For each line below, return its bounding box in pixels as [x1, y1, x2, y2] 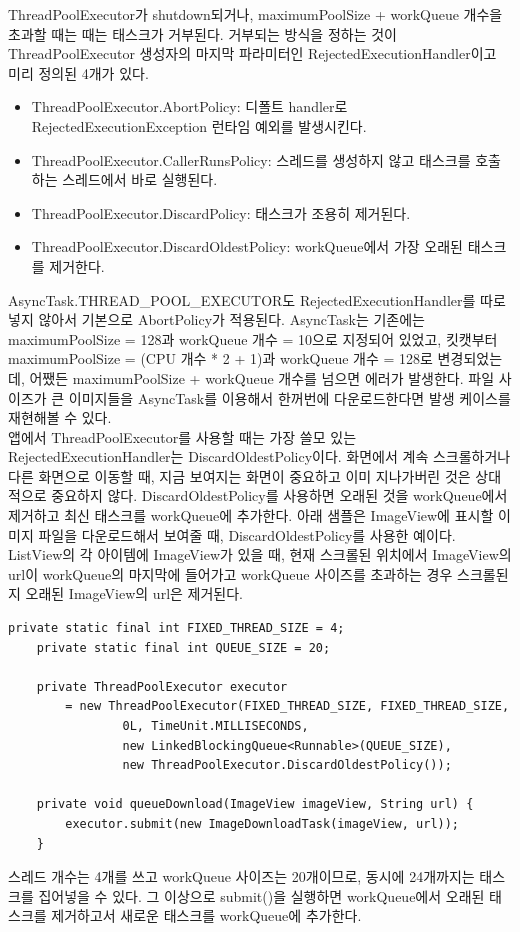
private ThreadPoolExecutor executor [36, 679, 288, 694]
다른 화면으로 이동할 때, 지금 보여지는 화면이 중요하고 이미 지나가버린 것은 [8, 465, 471, 486]
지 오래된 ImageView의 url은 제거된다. [8, 583, 243, 604]
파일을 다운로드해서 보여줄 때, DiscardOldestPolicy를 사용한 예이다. [38, 524, 456, 545]
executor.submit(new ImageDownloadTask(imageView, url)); [65, 816, 460, 831]
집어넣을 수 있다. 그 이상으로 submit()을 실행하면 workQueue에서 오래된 [38, 885, 485, 906]
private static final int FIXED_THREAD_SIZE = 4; [8, 621, 345, 636]
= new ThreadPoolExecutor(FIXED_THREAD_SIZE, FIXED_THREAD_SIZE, [65, 699, 510, 714]
